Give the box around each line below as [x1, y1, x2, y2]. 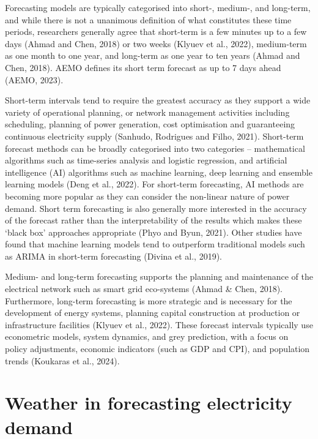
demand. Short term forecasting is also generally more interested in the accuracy [5, 201, 307, 214]
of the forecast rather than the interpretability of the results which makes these [5, 214, 302, 227]
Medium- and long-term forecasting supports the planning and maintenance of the [5, 270, 313, 283]
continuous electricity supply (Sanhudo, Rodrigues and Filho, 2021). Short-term [5, 129, 304, 142]
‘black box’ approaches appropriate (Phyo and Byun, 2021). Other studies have [5, 225, 302, 238]
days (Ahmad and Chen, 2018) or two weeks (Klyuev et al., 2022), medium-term [5, 37, 307, 50]
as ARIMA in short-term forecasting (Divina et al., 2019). [5, 249, 223, 262]
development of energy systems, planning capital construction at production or [5, 306, 300, 319]
